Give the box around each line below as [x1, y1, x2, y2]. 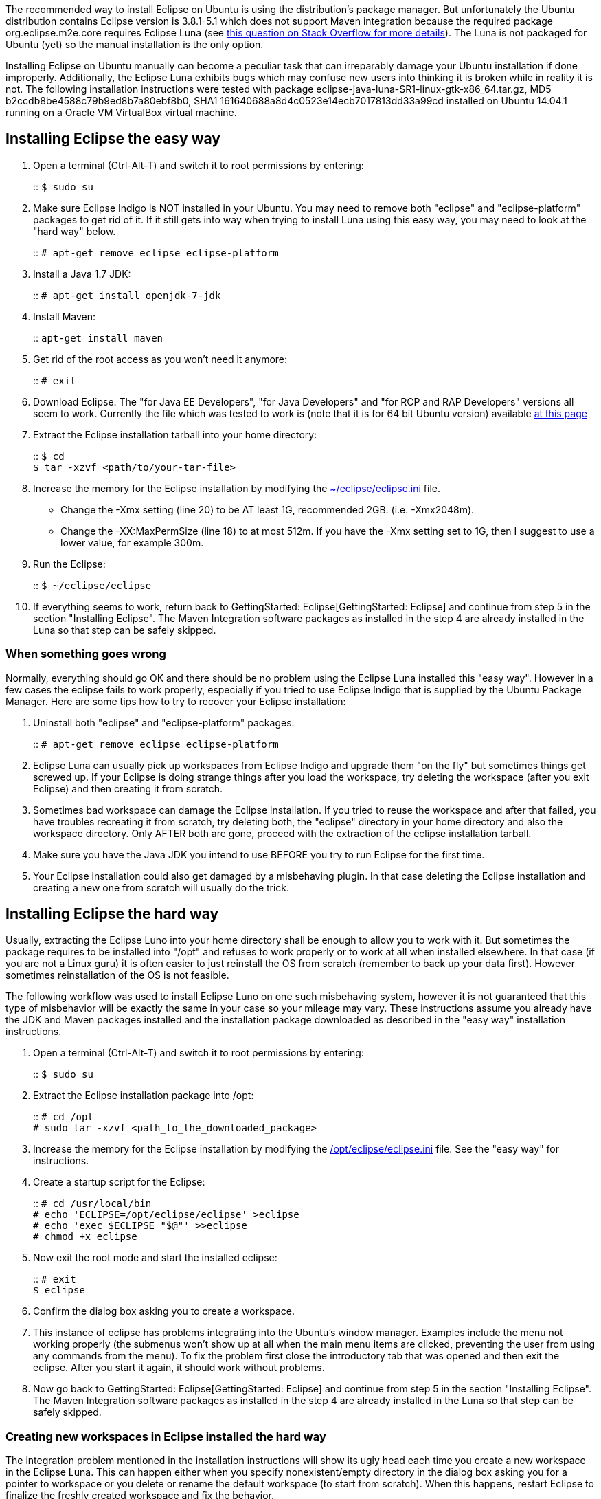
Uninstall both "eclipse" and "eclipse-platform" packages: [33, 716, 295, 729]
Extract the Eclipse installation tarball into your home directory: [33, 428, 317, 441]
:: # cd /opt [33, 1111, 93, 1123]
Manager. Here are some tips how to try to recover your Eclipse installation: [5, 695, 346, 707]
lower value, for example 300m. [60, 536, 204, 548]
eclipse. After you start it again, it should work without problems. [33, 1362, 325, 1374]
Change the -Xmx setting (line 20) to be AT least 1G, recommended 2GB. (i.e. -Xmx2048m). [60, 503, 475, 515]
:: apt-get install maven [33, 331, 163, 344]
